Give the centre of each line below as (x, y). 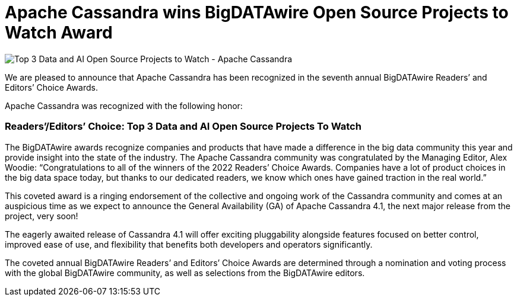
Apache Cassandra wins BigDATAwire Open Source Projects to (257, 12)
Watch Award (59, 33)
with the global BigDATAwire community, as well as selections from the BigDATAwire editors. (185, 273)
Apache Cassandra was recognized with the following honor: (124, 105)
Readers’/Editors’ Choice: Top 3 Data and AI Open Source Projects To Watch (183, 127)
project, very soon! (42, 216)
